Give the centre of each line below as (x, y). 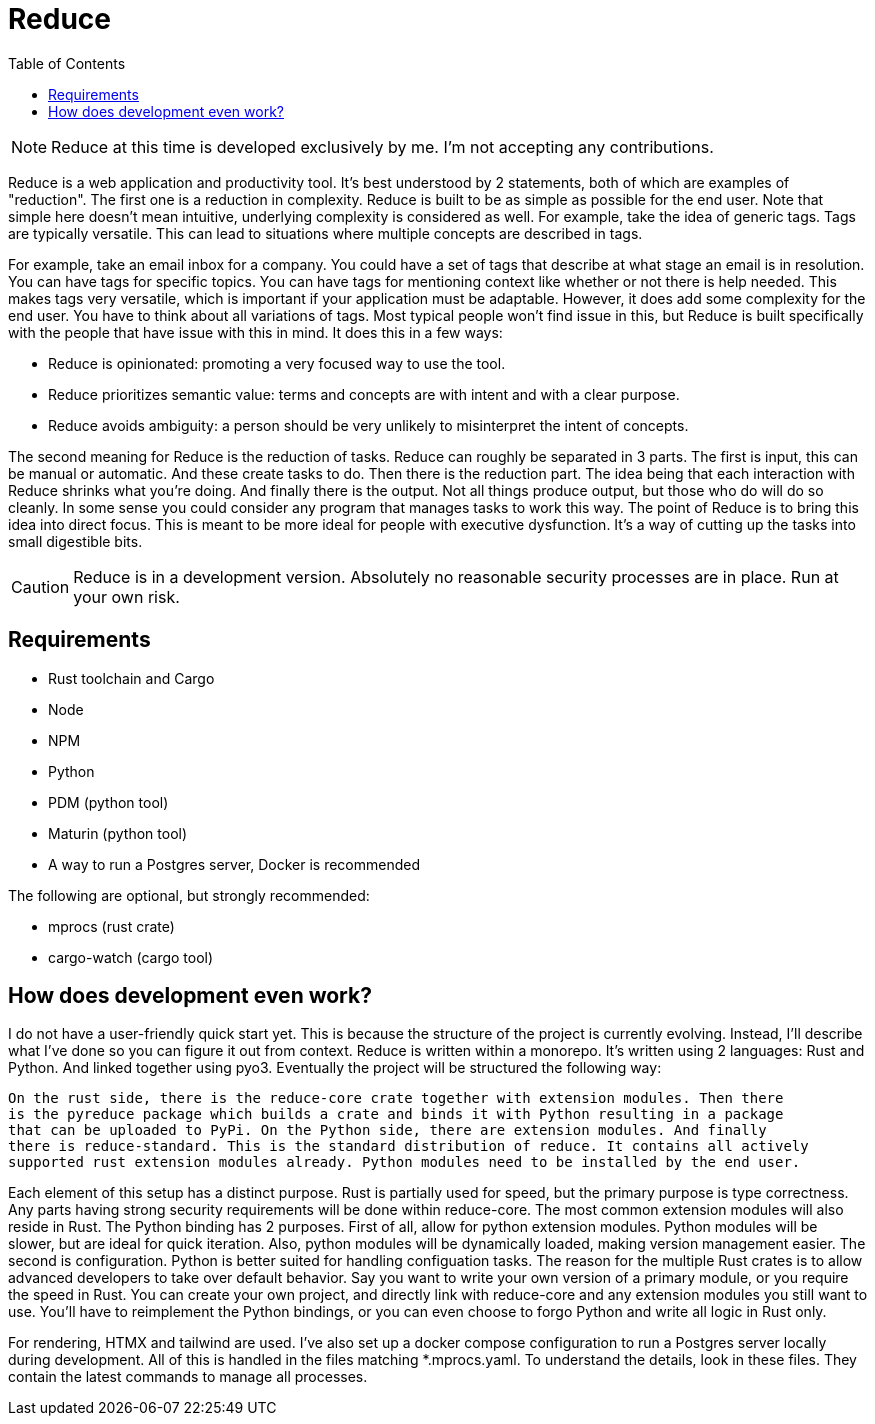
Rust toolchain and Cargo (131, 678)
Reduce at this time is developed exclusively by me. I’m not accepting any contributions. (382, 146)
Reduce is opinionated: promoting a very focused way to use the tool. (277, 363)
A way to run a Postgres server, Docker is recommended (234, 864)
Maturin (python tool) (118, 833)
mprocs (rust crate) (111, 926)
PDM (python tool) (108, 802)
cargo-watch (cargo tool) (131, 957)
